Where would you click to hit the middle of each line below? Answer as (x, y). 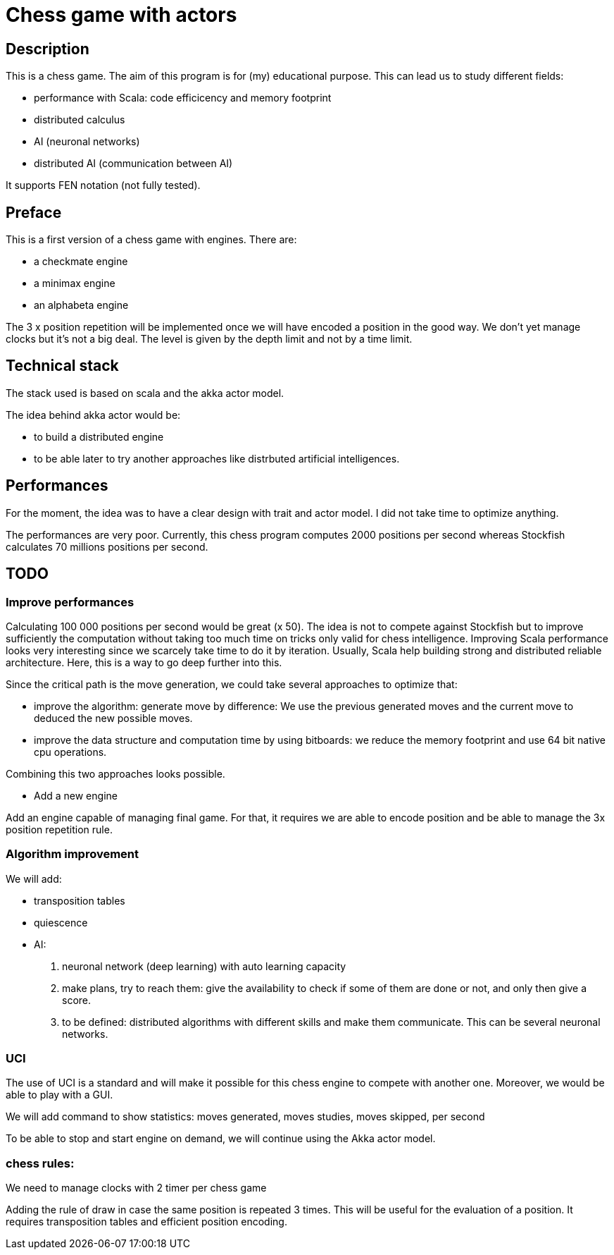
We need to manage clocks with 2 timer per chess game (136, 1188)
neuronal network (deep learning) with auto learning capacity (204, 966)
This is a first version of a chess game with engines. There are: (151, 240)
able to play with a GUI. (59, 1095)
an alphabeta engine (81, 305)
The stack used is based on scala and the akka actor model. (145, 393)
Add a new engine (76, 795)
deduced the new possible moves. (113, 718)
